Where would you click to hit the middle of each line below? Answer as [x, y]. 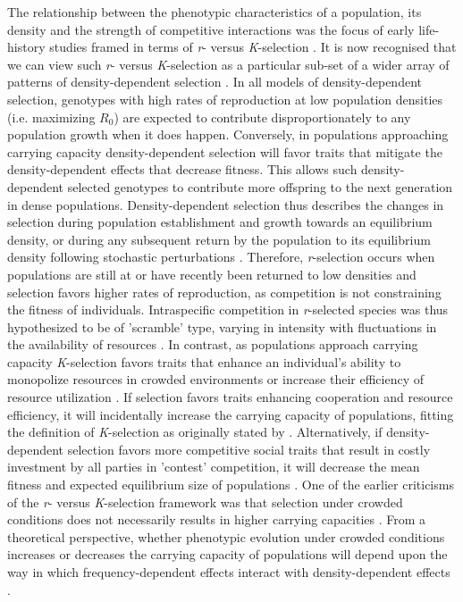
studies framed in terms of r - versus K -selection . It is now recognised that [253, 47]
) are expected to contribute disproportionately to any [262, 117]
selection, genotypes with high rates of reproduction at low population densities [225, 99]
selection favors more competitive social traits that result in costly [249, 449]
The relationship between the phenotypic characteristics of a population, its [215, 12]
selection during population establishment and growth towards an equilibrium [220, 222]
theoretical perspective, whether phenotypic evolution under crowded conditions [226, 536]
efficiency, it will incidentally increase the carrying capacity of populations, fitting [231, 414]
